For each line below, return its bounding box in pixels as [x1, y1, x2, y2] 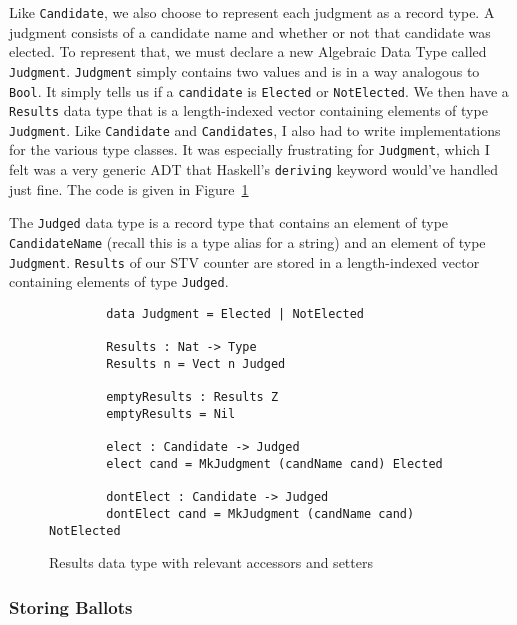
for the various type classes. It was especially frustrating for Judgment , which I [9, 139, 490, 160]
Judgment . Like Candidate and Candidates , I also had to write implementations [9, 119, 501, 140]
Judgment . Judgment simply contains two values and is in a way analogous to [9, 60, 480, 81]
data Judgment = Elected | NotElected [106, 307, 364, 321]
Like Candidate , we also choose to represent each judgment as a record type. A [9, 2, 495, 22]
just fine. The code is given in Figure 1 [9, 178, 249, 199]
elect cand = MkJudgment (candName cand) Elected [106, 456, 443, 471]
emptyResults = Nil [106, 406, 236, 421]
